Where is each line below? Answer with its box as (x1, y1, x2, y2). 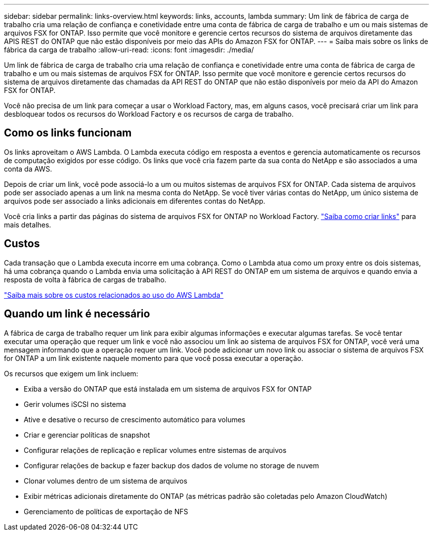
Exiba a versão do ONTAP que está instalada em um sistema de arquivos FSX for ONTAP (24, 384, 312, 393)
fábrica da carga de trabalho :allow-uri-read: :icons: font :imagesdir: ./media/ (4, 45, 254, 54)
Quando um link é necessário (4, 308, 150, 320)
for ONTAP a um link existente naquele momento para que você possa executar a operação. (4, 354, 303, 362)
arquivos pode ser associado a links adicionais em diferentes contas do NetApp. (4, 196, 265, 205)
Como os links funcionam (4, 127, 132, 139)
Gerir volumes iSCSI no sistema (24, 400, 126, 408)
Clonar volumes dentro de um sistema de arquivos (24, 476, 187, 485)
